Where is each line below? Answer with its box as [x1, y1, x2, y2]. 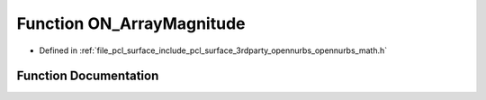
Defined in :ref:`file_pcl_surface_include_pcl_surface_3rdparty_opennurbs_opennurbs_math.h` [39, 45, 388, 56]
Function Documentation [16, 68, 159, 84]
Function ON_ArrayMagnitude [16, 14, 246, 33]
